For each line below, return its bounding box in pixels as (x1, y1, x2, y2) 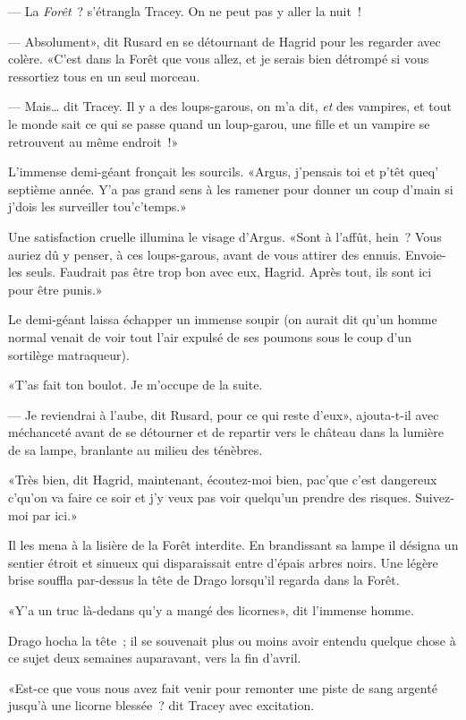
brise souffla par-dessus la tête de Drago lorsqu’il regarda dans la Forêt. (8, 570, 400, 589)
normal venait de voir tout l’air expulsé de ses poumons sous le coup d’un (8, 327, 411, 346)
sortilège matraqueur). (8, 345, 130, 364)
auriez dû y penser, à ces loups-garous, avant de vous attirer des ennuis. (8, 244, 402, 263)
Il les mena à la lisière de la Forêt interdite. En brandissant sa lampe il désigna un (8, 536, 459, 554)
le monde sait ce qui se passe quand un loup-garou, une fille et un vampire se (8, 114, 430, 133)
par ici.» (32, 505, 78, 524)
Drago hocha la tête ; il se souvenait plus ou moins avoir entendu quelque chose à (8, 630, 456, 649)
